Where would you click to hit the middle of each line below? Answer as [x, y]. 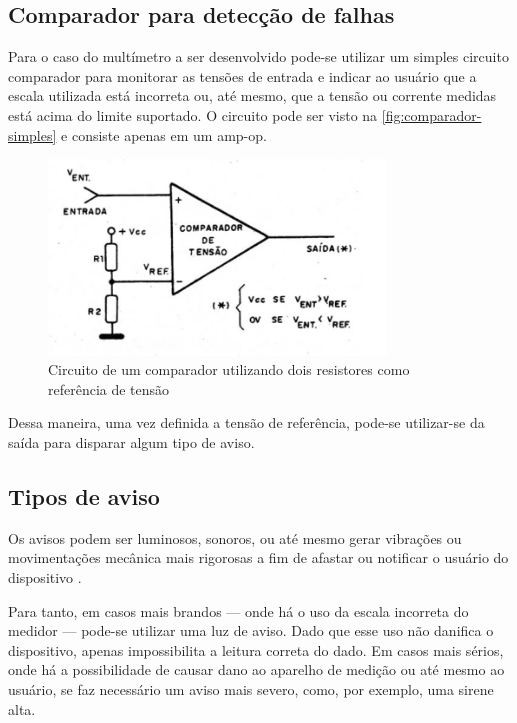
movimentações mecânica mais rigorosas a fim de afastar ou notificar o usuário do [258, 557]
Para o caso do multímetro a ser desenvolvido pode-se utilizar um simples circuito [258, 56]
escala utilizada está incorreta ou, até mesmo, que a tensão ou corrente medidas [252, 95]
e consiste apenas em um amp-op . [164, 134]
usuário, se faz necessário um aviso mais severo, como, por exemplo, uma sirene [251, 688]
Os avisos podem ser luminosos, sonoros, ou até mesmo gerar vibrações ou [235, 537]
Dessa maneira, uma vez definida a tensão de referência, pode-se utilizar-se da [246, 422]
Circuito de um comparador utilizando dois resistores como [229, 369]
